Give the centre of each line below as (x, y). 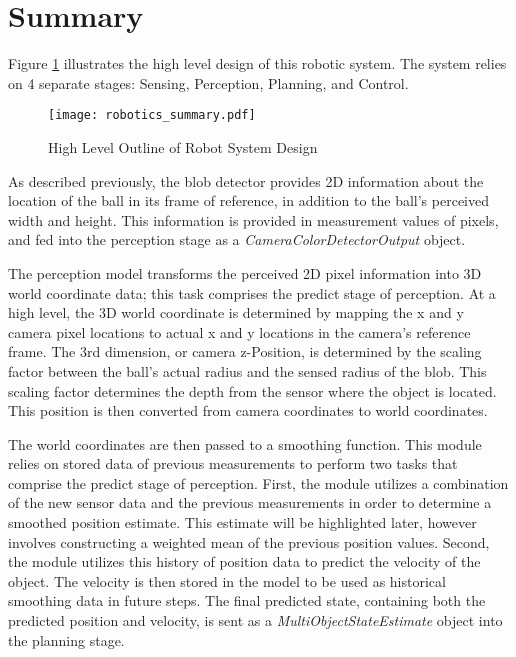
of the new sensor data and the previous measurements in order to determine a (250, 502)
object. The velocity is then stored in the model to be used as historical (227, 580)
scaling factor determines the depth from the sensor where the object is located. (252, 390)
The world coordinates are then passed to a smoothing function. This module (245, 443)
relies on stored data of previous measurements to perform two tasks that (233, 463)
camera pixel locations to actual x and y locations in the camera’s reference (239, 331)
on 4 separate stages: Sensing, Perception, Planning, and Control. (208, 82)
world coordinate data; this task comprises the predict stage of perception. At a (252, 292)
